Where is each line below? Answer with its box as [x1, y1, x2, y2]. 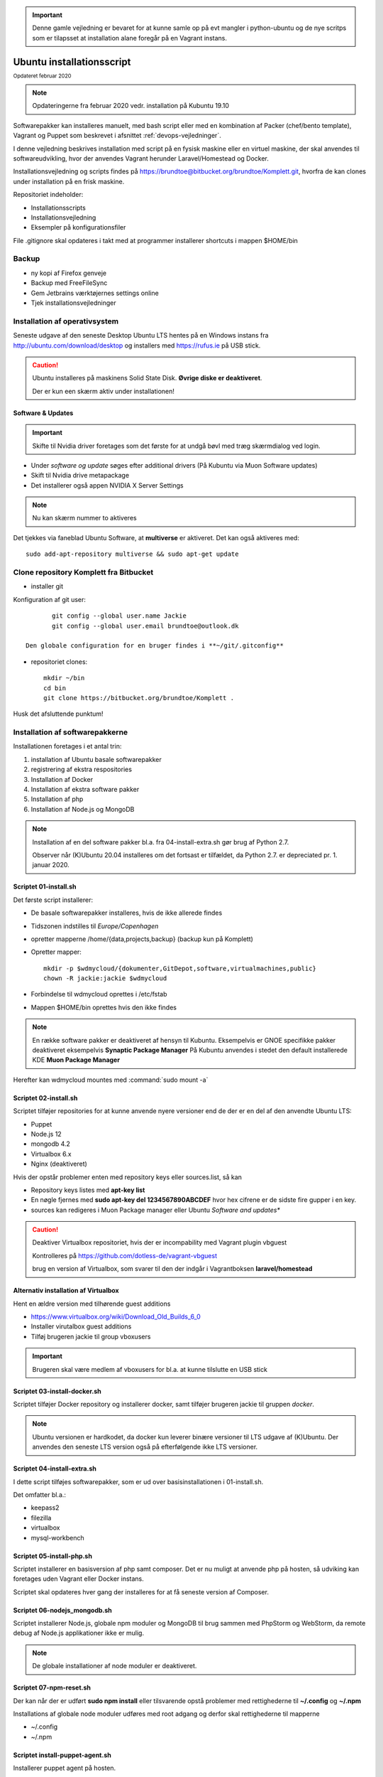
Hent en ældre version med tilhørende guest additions [13, 1299, 171, 1308]
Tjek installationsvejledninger [30, 299, 116, 307]
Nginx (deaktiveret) [30, 1159, 88, 1169]
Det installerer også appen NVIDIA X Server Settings [30, 481, 184, 490]
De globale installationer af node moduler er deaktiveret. [32, 1662, 197, 1670]
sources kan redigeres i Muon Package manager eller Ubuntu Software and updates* [30, 1206, 280, 1214]
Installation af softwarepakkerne [13, 727, 128, 737]
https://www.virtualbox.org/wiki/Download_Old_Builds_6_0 [30, 1312, 201, 1321]
